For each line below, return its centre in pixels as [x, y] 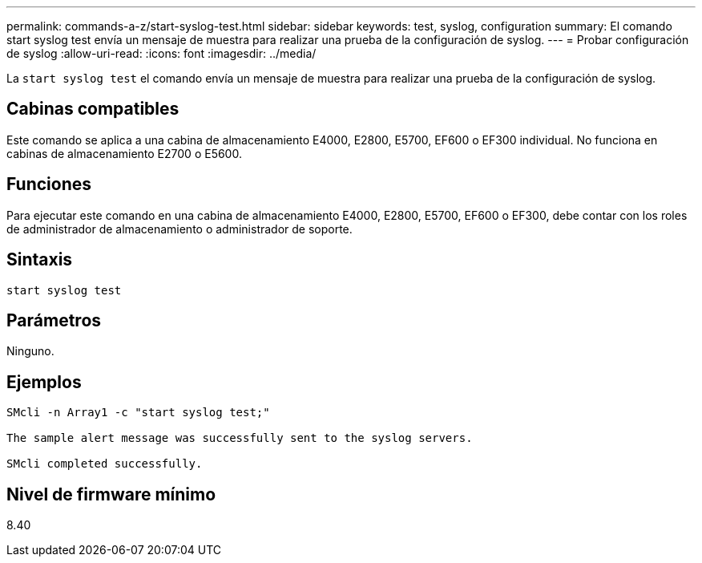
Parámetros [54, 320]
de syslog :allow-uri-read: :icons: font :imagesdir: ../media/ [161, 53]
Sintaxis [40, 260]
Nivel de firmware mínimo [111, 494]
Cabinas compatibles [93, 109]
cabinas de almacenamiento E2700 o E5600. [124, 153]
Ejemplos [44, 382]
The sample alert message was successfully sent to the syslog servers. [240, 438]
